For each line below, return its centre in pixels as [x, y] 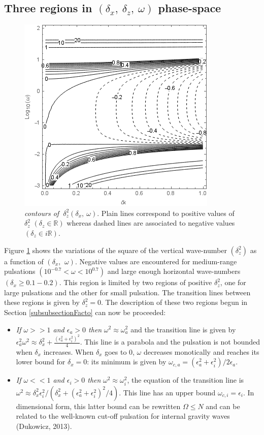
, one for [233, 282]
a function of [24, 261]
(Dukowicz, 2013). [44, 426]
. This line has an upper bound [167, 392]
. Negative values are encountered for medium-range [156, 261]
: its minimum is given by [127, 362]
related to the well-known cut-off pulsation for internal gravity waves [123, 416]
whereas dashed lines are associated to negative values [151, 223]
